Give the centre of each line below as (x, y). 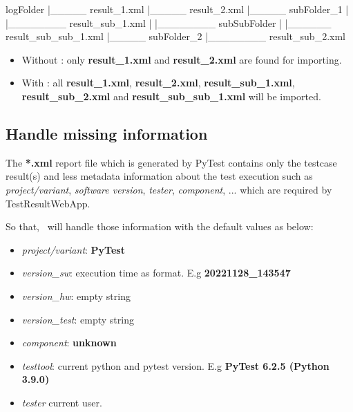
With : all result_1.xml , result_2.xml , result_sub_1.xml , (158, 83)
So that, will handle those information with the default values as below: (160, 226)
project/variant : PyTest (73, 249)
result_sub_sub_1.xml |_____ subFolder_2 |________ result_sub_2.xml (175, 36)
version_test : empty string (78, 319)
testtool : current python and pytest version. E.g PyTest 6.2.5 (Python (175, 365)
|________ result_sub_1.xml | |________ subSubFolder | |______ (169, 22)
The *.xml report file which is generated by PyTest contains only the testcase (171, 162)
